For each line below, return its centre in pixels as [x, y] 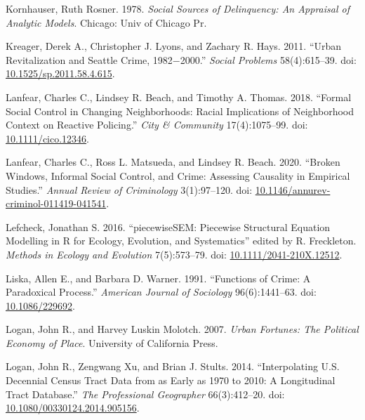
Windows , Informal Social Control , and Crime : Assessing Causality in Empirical [178, 175]
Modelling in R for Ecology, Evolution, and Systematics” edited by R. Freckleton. [181, 241]
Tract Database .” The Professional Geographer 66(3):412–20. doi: [145, 394]
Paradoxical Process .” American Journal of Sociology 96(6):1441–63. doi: [161, 292]
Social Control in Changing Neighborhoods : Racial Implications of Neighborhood [180, 111]
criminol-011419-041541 [56, 203]
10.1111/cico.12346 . [48, 138]
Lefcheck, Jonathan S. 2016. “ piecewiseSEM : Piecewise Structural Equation [168, 227]
